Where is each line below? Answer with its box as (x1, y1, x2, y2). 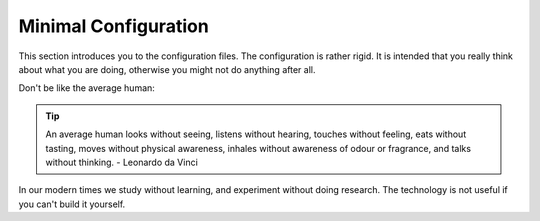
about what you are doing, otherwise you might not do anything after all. (18, 63, 316, 75)
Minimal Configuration (18, 15, 209, 37)
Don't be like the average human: (18, 82, 155, 94)
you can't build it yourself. (18, 198, 126, 210)
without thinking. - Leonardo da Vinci (45, 156, 199, 168)
